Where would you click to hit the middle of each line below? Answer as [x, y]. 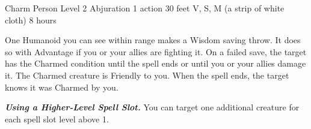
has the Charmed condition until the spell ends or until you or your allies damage [155, 63]
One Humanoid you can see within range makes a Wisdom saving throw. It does [153, 40]
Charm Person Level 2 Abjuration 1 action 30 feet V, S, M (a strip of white [145, 8]
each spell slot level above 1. [57, 118]
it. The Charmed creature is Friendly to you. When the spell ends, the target [147, 75]
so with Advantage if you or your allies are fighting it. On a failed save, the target [156, 51]
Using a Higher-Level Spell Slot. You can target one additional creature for [152, 107]
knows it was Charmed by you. [62, 87]
